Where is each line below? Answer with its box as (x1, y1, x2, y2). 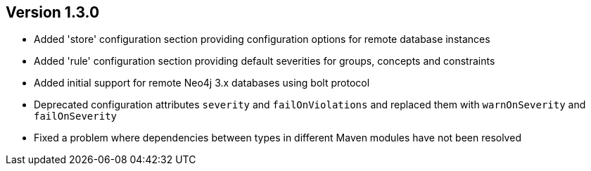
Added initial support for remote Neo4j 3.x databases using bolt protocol (34, 77, 370, 89)
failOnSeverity (34, 110, 117, 122)
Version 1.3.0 (6, 4, 100, 21)
